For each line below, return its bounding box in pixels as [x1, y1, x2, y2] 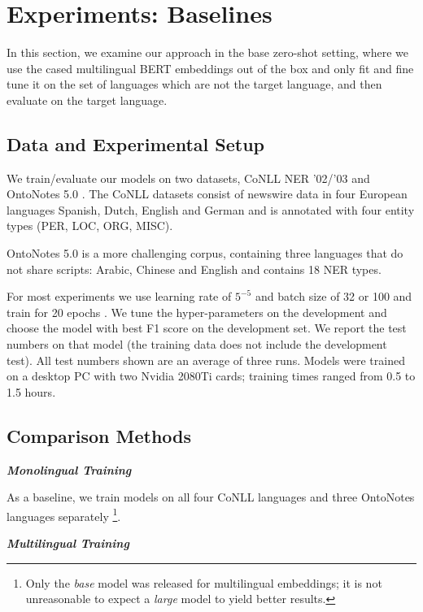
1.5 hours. [7, 383, 56, 400]
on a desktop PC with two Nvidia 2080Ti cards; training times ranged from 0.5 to [7, 367, 416, 384]
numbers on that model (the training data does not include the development [7, 336, 387, 353]
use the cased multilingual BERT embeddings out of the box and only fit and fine [7, 59, 414, 76]
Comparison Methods [7, 423, 192, 448]
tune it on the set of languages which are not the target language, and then [7, 76, 382, 93]
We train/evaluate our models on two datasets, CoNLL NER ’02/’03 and [7, 169, 370, 186]
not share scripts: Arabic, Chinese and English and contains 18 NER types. [7, 260, 382, 277]
